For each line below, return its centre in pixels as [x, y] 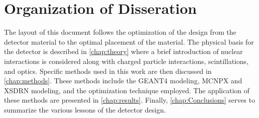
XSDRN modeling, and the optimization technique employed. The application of [127, 90]
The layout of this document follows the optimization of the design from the [120, 32]
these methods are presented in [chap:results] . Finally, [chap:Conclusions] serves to [129, 100]
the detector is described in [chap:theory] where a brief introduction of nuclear [124, 51]
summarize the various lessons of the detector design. [85, 109]
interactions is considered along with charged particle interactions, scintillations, [126, 61]
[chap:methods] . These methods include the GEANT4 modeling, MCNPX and [123, 81]
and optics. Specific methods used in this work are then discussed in [108, 71]
